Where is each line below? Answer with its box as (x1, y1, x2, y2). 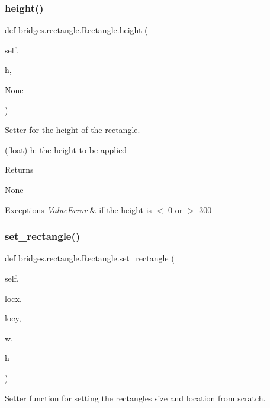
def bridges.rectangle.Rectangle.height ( (5, 24, 148, 36)
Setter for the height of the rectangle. (5, 124, 140, 136)
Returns (5, 163, 34, 176)
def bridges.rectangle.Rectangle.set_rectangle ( (5, 252, 175, 264)
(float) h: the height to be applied (5, 143, 127, 156)
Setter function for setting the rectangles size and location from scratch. (5, 391, 266, 404)
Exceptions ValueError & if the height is (5, 203, 152, 216)
